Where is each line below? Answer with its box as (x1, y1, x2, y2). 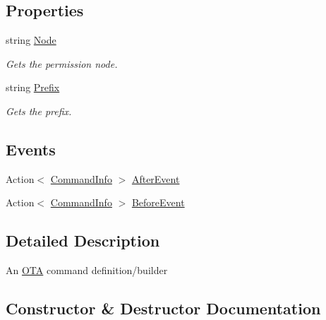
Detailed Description (6, 230, 160, 251)
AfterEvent (131, 171, 180, 186)
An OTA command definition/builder (6, 263, 168, 278)
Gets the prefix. (6, 103, 72, 118)
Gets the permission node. (6, 56, 118, 71)
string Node (6, 32, 56, 47)
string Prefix (6, 80, 60, 95)
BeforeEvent (131, 195, 185, 210)
